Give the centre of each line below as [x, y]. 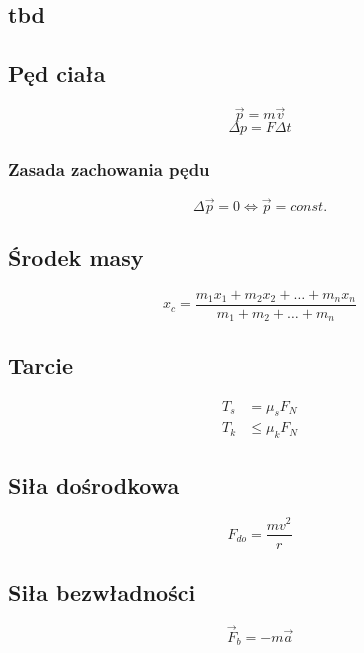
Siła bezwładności [102, 591]
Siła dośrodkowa [94, 484]
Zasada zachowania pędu [109, 169]
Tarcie [40, 364]
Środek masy [76, 257]
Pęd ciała [57, 73]
